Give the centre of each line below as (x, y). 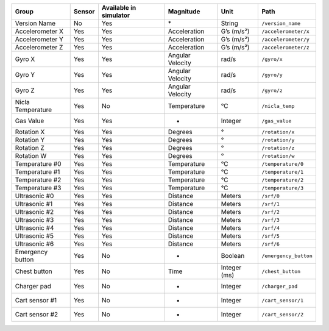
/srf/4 (271, 228)
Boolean (233, 256)
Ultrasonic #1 (34, 204)
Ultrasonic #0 (34, 196)
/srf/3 (271, 220)
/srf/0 (271, 196)
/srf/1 (271, 204)
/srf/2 (271, 212)
